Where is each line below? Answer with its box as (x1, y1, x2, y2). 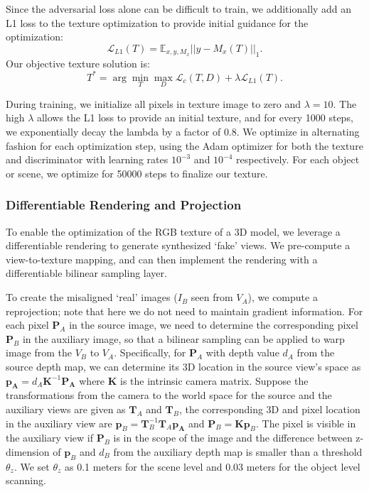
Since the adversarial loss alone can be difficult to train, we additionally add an (6, 1, 352, 16)
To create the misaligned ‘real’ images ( (6, 290, 178, 305)
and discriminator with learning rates (6, 152, 169, 167)
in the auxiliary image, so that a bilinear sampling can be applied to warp (22, 331, 345, 346)
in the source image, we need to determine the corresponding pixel (69, 317, 358, 332)
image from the (6, 345, 72, 360)
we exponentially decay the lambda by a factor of (6, 124, 221, 139)
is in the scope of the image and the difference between (113, 430, 353, 445)
